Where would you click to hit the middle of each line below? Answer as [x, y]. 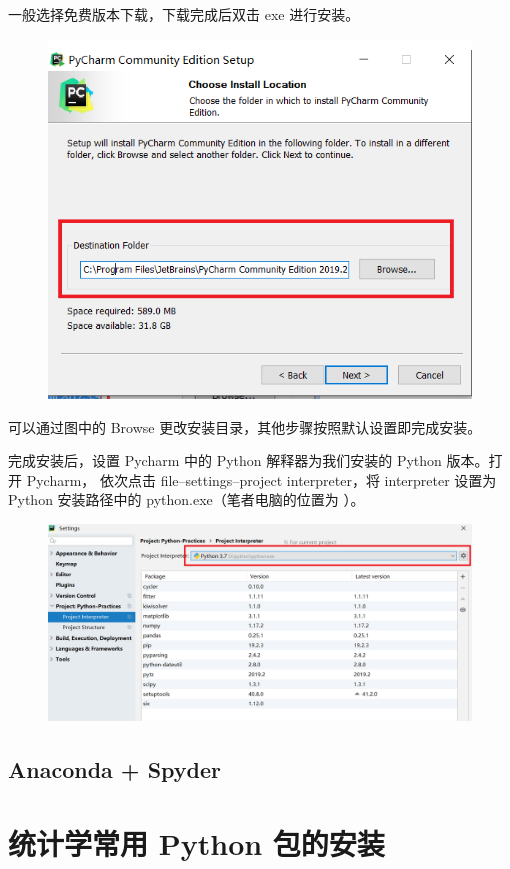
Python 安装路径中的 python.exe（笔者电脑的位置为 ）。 [186, 499]
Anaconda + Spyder [115, 769]
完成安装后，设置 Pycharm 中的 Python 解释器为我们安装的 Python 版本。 [248, 460]
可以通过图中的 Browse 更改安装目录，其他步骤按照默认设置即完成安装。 [245, 426]
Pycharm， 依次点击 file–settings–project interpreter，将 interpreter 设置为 [261, 479]
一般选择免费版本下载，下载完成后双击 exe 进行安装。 [184, 14]
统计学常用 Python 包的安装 [196, 842]
